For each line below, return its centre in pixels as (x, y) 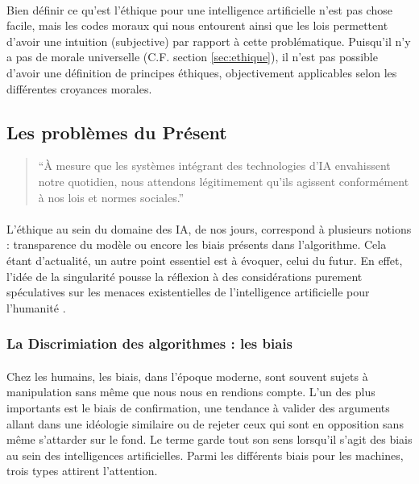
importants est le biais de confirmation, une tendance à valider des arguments (198, 407)
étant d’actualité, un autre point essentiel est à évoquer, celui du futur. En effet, (205, 260)
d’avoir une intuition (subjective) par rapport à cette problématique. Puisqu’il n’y (209, 41)
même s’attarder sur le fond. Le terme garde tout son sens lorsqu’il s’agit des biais (209, 439)
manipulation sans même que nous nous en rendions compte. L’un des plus (191, 392)
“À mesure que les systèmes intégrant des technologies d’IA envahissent (214, 165)
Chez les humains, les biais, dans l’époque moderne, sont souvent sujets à (187, 376)
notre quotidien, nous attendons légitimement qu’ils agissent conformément (224, 181)
